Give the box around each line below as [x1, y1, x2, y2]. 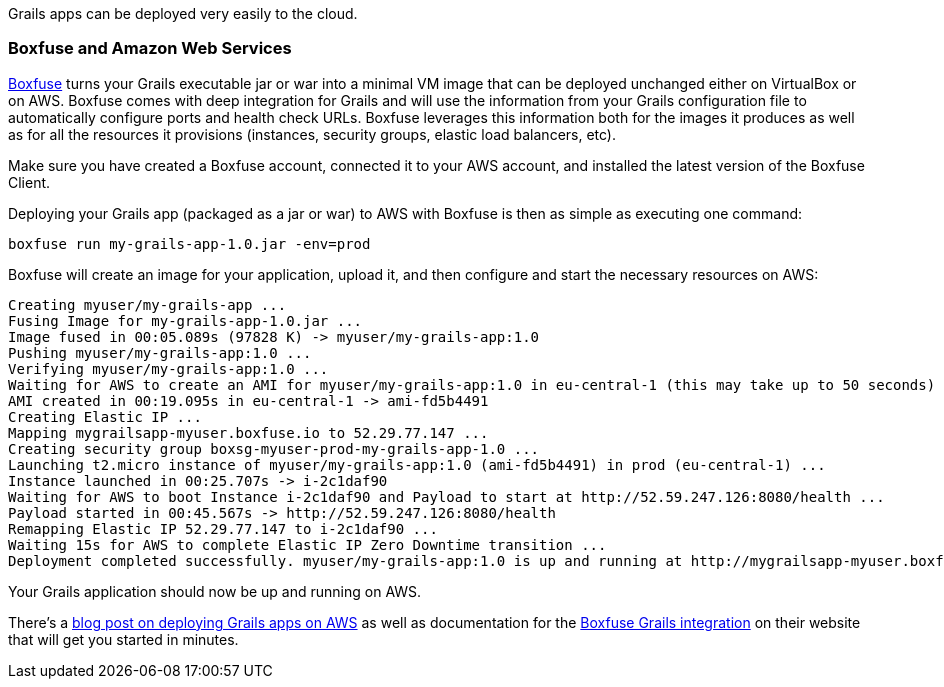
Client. [8, 173, 51, 191]
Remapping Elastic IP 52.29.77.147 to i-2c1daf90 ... [8, 520, 438, 537]
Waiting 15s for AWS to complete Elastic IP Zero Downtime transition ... [8, 536, 607, 553]
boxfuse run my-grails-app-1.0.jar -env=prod [8, 235, 371, 252]
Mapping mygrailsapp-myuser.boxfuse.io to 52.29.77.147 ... [8, 424, 489, 441]
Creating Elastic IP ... [8, 408, 202, 425]
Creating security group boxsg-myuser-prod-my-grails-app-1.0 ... [8, 440, 540, 457]
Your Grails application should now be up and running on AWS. [8, 582, 422, 600]
